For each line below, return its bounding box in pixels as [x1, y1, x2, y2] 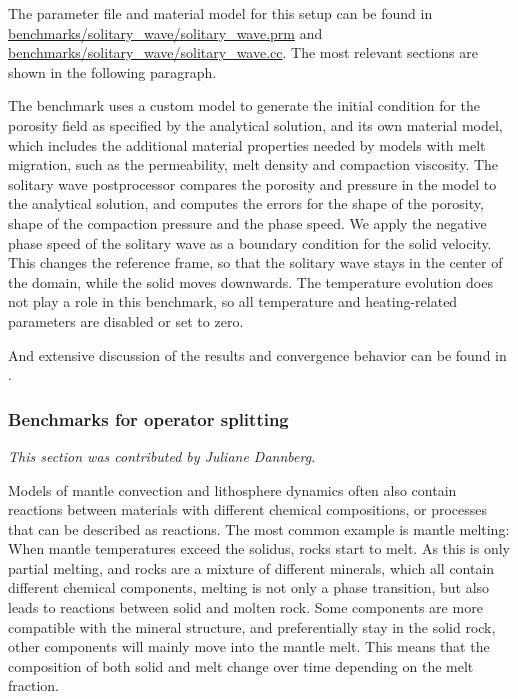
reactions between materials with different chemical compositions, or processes [8, 499, 487, 520]
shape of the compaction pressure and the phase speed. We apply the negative [8, 212, 487, 233]
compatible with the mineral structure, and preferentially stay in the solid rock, [8, 616, 496, 637]
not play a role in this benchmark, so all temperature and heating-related [8, 291, 458, 312]
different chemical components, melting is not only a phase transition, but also [8, 577, 490, 598]
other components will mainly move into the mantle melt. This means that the [8, 636, 490, 657]
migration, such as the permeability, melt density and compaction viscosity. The [8, 154, 499, 175]
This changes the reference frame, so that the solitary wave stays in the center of [8, 252, 503, 273]
